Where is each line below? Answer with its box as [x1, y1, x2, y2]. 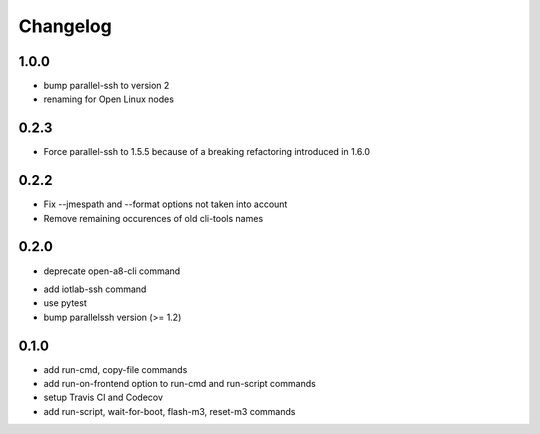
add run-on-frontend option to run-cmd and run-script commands [43, 378, 317, 390]
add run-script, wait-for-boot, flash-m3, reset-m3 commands [43, 405, 296, 417]
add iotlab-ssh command [43, 283, 147, 295]
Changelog [18, 15, 112, 37]
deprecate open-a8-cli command [43, 265, 181, 277]
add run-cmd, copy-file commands [43, 363, 188, 375]
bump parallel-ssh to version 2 [43, 80, 170, 92]
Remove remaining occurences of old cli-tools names [43, 212, 264, 224]
